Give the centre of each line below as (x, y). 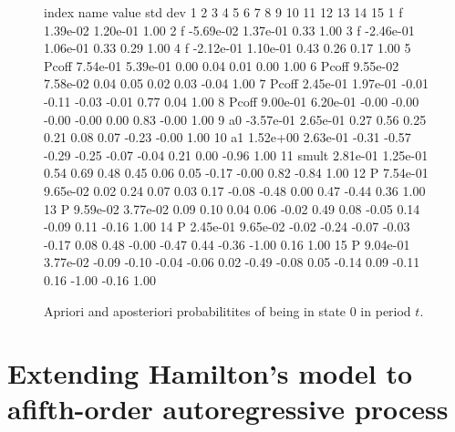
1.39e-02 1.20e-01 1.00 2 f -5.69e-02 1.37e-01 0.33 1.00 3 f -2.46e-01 (229, 30)
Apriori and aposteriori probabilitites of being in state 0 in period (227, 310)
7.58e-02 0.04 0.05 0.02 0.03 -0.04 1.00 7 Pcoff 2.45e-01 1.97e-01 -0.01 (237, 83)
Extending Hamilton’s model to (210, 373)
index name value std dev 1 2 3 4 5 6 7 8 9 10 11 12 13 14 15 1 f (223, 12)
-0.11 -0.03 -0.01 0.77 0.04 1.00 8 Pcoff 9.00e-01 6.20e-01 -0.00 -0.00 (232, 101)
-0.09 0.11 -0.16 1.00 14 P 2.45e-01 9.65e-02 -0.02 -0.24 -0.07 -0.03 (227, 226)
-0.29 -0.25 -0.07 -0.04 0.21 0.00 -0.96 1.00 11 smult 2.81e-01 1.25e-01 (236, 154)
